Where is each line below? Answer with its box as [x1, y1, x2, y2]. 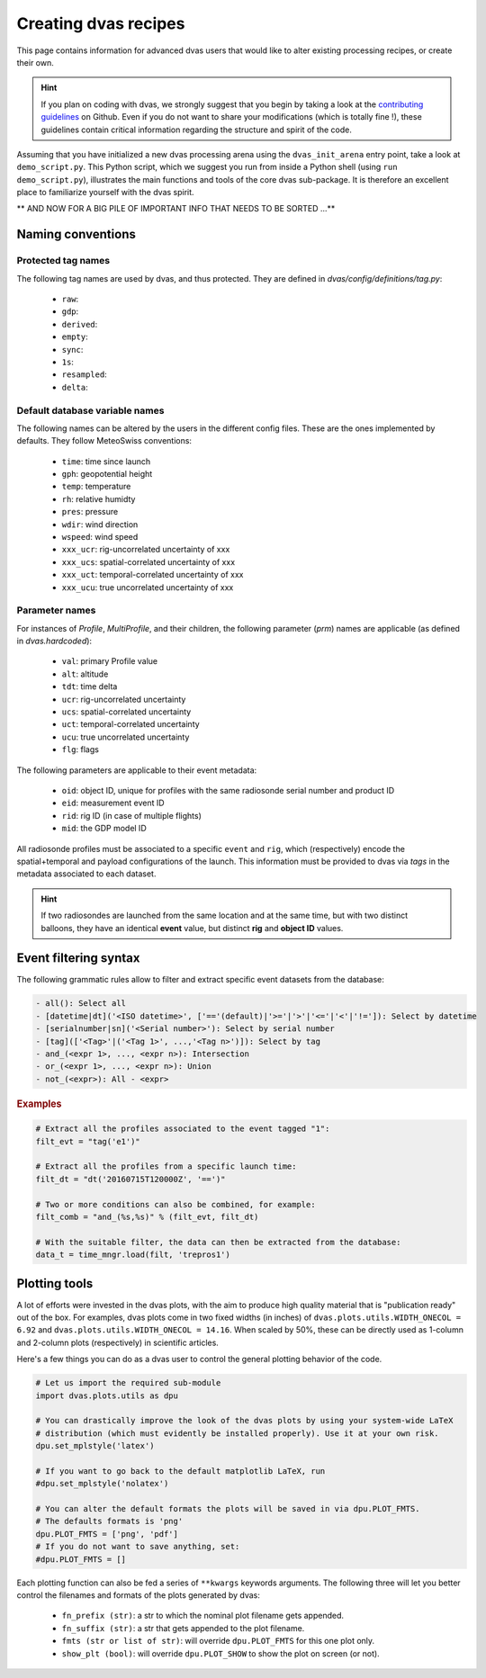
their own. [16, 57, 54, 67]
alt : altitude [61, 669, 109, 679]
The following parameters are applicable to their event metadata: [16, 765, 257, 776]
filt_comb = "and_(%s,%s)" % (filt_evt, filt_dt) [35, 1211, 259, 1222]
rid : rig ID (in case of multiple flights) [61, 810, 202, 821]
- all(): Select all [35, 999, 126, 1009]
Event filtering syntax [16, 950, 140, 966]
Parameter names [16, 604, 96, 616]
